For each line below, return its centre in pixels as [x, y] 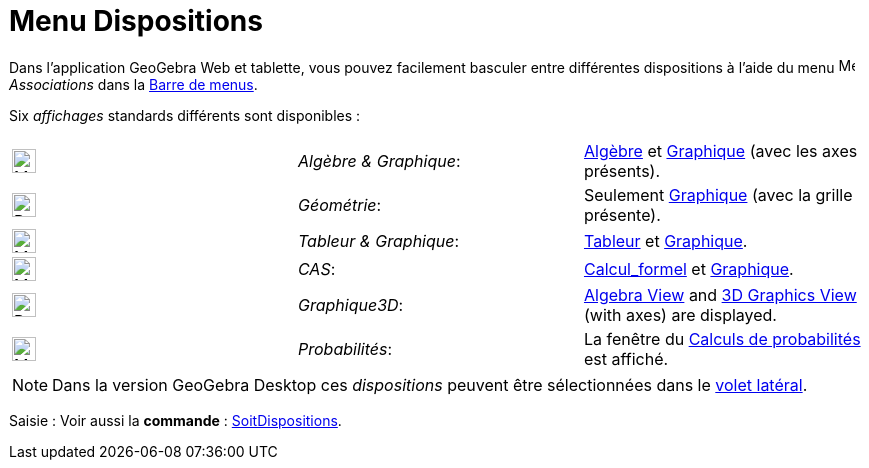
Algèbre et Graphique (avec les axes [720, 150]
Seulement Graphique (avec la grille [718, 194]
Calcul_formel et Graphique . [688, 268]
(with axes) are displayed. [680, 314]
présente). [622, 214]
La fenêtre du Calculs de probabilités [722, 338]
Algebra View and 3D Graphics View [720, 294]
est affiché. [626, 358]
